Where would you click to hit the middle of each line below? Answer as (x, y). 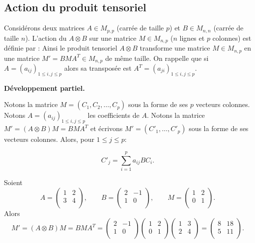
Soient (13, 182)
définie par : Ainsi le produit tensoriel (61, 48)
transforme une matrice (175, 48)
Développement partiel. (44, 88)
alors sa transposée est (98, 68)
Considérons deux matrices (44, 28)
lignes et (192, 38)
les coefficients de (113, 115)
